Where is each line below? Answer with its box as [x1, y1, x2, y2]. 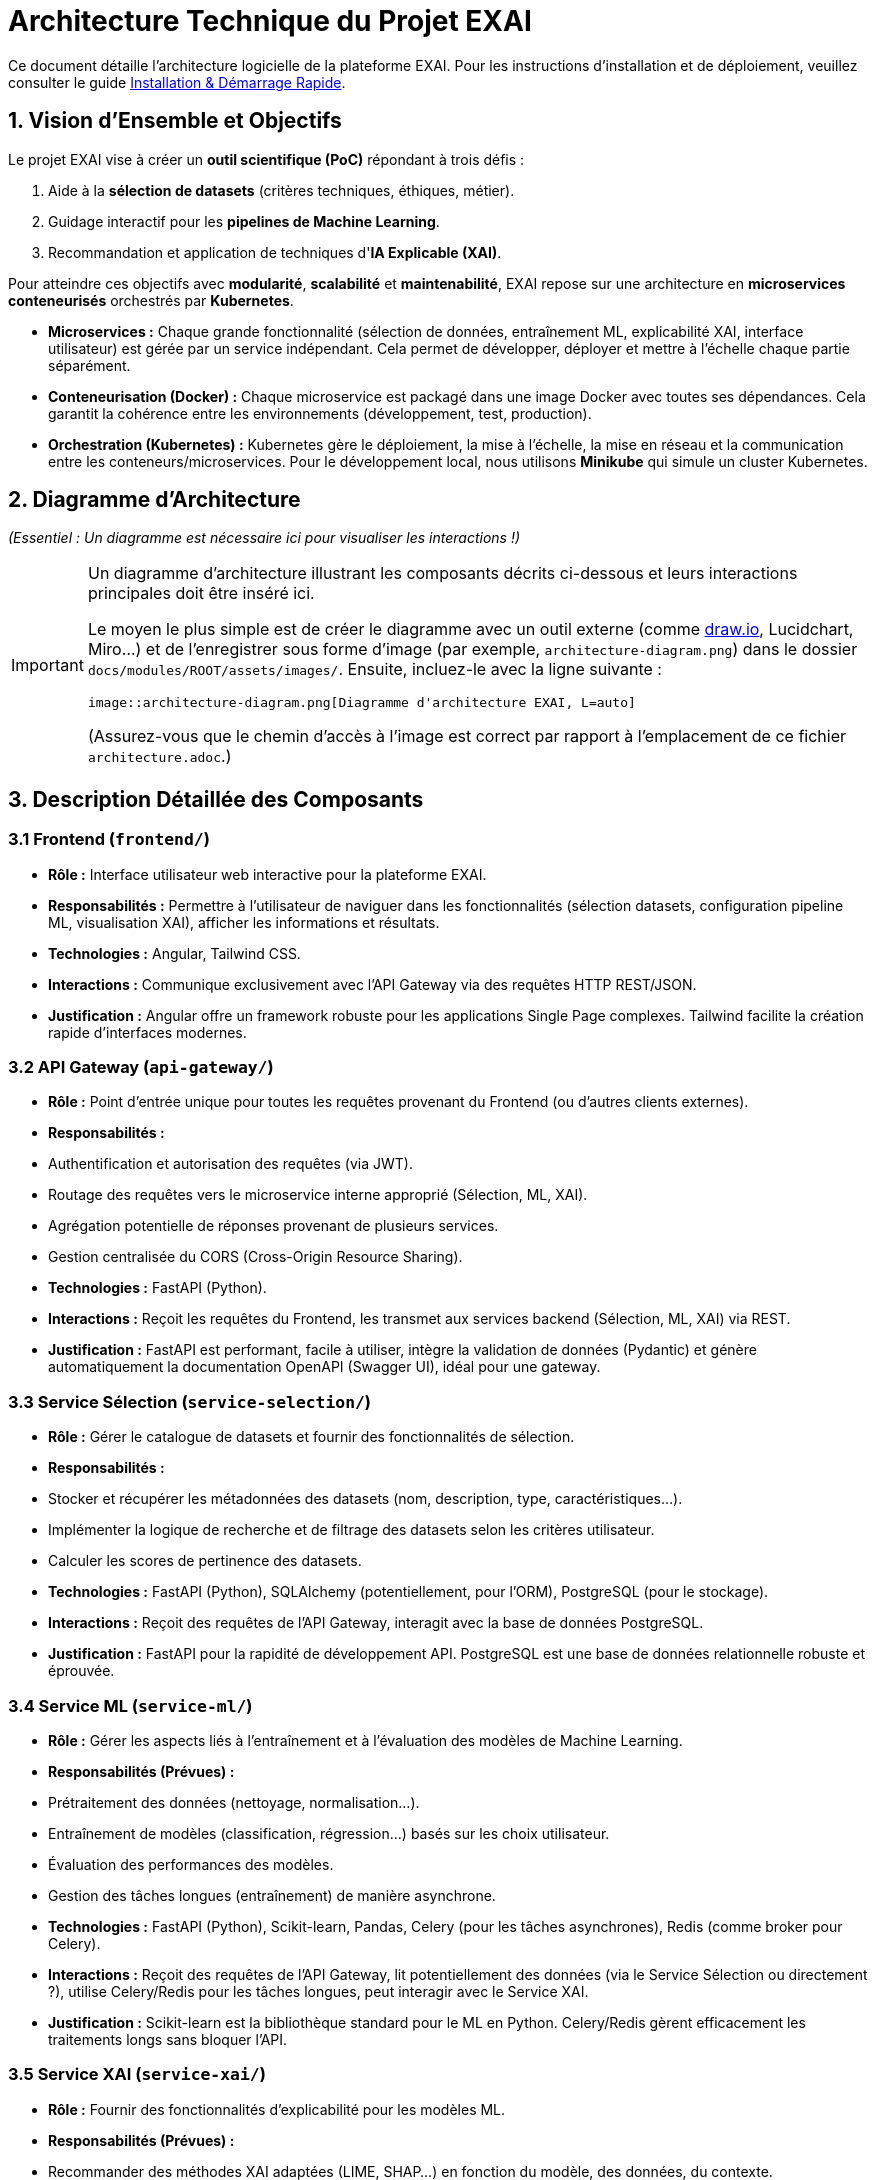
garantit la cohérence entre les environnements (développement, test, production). [48, 404, 592, 422]
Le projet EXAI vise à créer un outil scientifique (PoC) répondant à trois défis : [8, 150, 525, 168]
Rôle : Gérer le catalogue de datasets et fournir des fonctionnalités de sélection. [48, 1428, 575, 1446]
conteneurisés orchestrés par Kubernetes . [8, 291, 294, 309]
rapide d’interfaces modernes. [48, 1023, 247, 1041]
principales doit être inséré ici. [87, 583, 315, 604]
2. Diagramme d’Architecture [8, 487, 301, 513]
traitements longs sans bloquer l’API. [48, 2030, 288, 2048]
